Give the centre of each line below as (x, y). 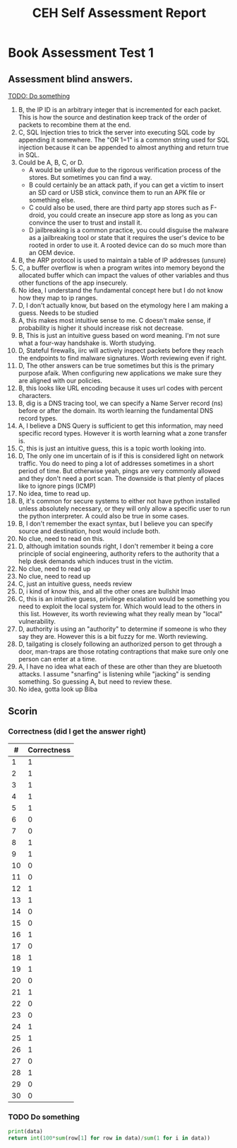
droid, (37, 215)
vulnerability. (37, 621)
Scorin (23, 711)
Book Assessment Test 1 (81, 53)
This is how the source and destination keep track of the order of (113, 117)
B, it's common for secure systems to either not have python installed (119, 501)
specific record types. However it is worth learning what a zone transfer (123, 433)
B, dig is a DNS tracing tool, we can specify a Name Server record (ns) (121, 403)
